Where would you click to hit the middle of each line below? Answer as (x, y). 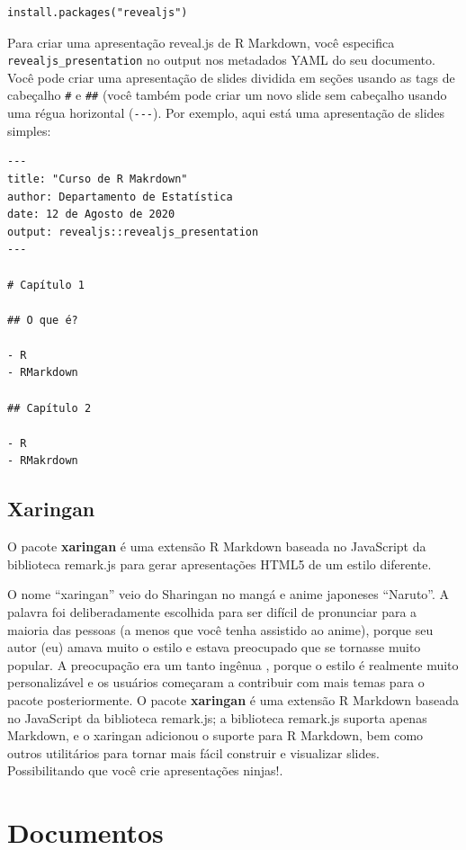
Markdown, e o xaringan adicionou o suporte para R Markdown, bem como (215, 735)
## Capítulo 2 (49, 408)
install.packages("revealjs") (98, 13)
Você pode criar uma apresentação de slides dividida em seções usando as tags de (231, 77)
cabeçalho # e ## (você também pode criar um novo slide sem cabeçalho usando (227, 95)
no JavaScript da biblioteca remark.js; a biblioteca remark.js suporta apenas (217, 717)
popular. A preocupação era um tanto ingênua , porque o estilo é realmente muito (233, 664)
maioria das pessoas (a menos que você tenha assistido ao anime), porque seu (220, 629)
